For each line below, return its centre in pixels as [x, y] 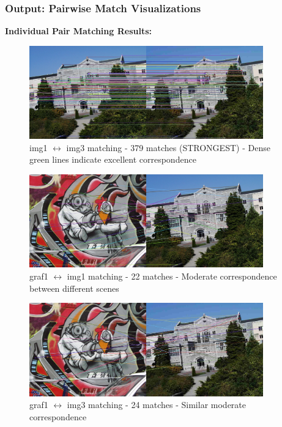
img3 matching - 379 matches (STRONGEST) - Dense [168, 147]
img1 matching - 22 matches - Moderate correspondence [172, 276]
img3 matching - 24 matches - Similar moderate [156, 405]
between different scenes [74, 288]
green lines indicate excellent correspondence [113, 159]
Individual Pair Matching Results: [78, 31]
